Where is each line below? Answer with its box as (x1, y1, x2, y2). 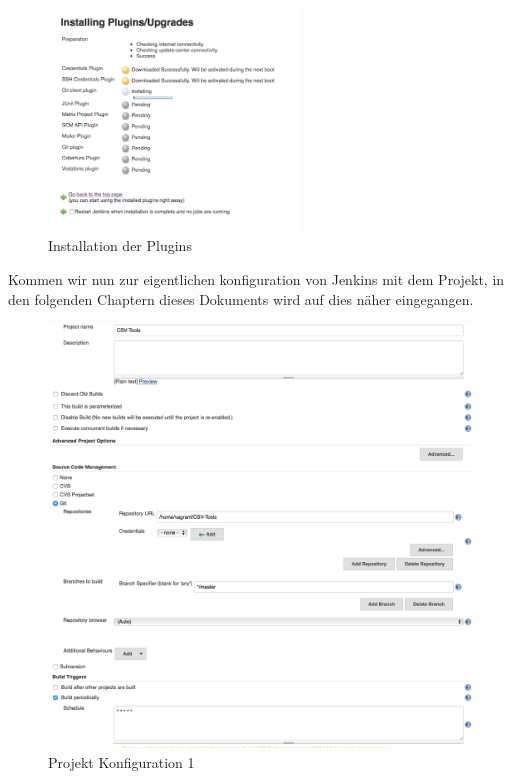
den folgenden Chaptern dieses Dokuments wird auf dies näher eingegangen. (8, 288, 474, 309)
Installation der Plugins (48, 235, 192, 256)
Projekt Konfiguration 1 (48, 751, 195, 772)
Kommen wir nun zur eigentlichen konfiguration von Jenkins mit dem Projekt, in (8, 268, 505, 289)
